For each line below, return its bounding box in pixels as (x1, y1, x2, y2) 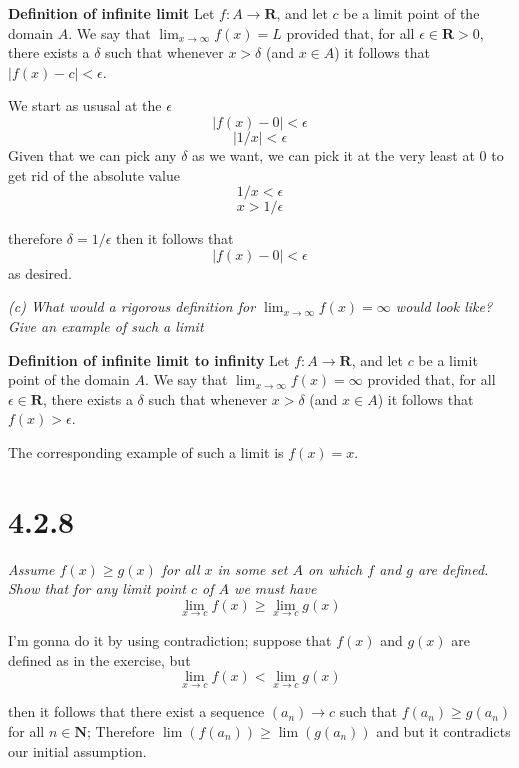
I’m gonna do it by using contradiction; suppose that (8, 630, 332, 651)
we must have (234, 578, 317, 599)
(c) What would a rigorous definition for (8, 296, 256, 317)
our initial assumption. (8, 740, 147, 761)
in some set (217, 558, 288, 579)
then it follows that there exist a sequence (8, 701, 265, 722)
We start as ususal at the (8, 95, 162, 116)
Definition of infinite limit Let (8, 3, 215, 23)
